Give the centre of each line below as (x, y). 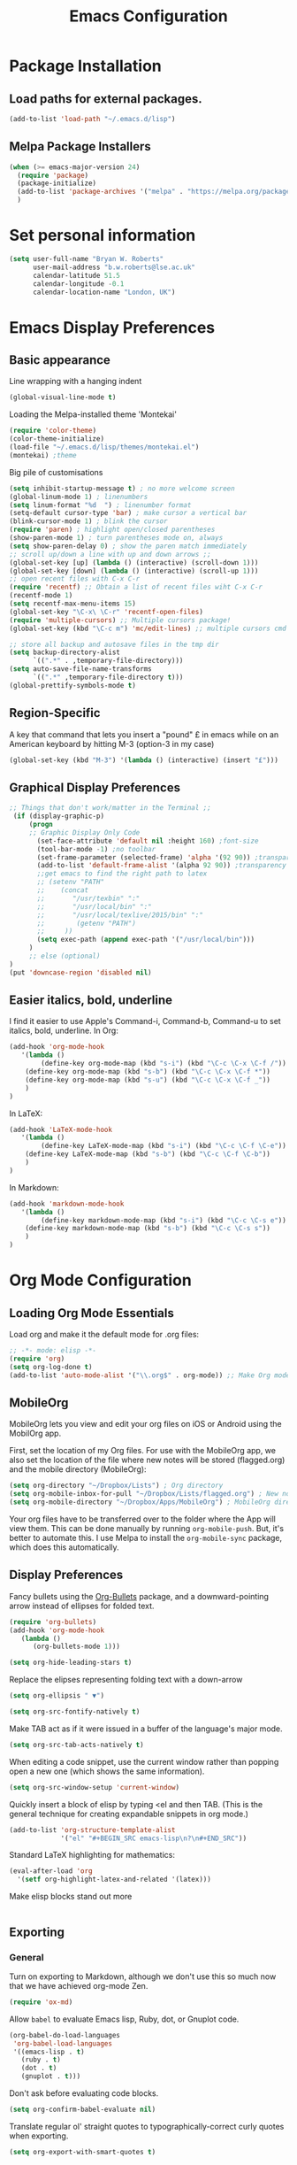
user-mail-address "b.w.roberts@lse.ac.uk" (114, 267)
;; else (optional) (65, 956)
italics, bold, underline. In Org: (64, 1031)
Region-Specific (55, 713)
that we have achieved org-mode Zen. (79, 1985)
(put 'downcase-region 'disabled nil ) (80, 972)
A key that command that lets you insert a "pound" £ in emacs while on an (144, 734)
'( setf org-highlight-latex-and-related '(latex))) (114, 1880)
